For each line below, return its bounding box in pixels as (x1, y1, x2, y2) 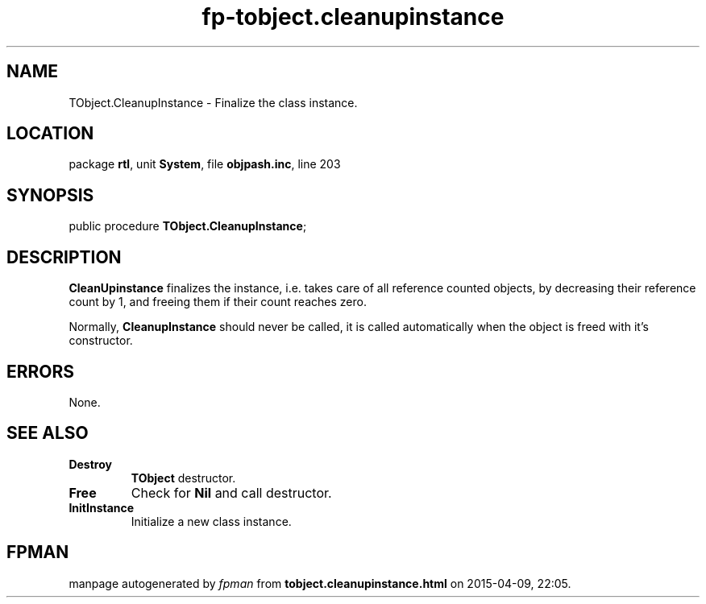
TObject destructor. (131, 470, 236, 485)
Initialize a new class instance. (131, 514, 292, 528)
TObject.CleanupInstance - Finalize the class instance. (69, 95, 358, 110)
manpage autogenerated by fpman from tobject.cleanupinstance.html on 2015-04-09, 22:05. (69, 576, 571, 590)
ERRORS (6, 361, 75, 382)
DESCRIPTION (6, 246, 122, 267)
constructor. (69, 333, 133, 348)
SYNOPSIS (6, 184, 94, 205)
